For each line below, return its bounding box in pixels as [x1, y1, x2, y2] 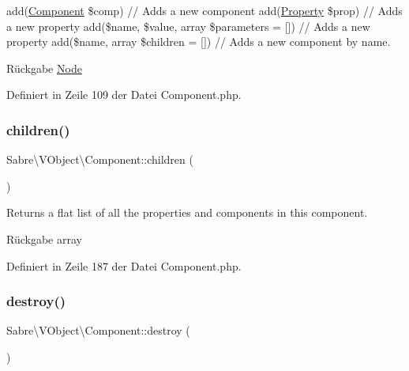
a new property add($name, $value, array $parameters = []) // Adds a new [6, 17, 370, 34]
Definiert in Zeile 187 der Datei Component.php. [6, 257, 242, 274]
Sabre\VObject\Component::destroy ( [6, 322, 190, 339]
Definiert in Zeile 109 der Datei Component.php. [6, 86, 242, 103]
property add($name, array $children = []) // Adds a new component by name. [6, 33, 391, 50]
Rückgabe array [6, 230, 82, 247]
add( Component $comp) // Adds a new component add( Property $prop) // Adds [6, 2, 403, 18]
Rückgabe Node [6, 59, 82, 76]
